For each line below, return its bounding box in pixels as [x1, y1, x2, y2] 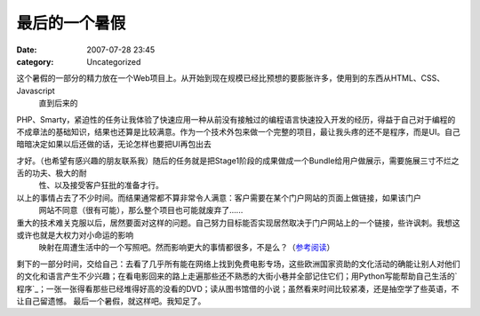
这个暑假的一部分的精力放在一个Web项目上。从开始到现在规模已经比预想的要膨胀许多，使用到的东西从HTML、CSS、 [16, 73, 445, 83]
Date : [16, 44, 37, 55]
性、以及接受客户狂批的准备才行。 [38, 180, 164, 191]
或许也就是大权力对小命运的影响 [16, 230, 133, 241]
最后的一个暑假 [16, 13, 126, 33]
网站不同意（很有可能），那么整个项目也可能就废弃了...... [38, 205, 244, 216]
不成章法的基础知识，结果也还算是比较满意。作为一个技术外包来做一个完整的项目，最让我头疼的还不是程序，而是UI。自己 [16, 126, 461, 137]
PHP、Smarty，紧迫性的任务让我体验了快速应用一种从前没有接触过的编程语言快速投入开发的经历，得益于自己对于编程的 [16, 114, 456, 124]
